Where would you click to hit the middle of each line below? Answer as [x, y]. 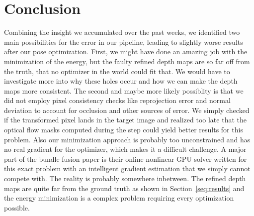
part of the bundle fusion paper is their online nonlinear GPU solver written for [126, 159]
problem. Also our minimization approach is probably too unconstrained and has [127, 139]
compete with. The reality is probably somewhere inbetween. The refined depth [125, 178]
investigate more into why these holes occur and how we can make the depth [121, 81]
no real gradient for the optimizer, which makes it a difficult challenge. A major [125, 149]
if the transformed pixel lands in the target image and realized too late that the [125, 120]
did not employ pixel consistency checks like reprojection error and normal [117, 100]
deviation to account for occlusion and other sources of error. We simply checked [127, 110]
